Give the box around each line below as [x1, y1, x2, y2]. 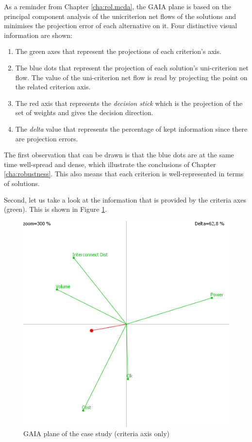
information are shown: [4, 30, 72, 40]
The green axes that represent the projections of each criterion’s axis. [15, 46, 221, 56]
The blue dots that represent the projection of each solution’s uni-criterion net [15, 62, 249, 72]
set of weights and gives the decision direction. [15, 107, 153, 118]
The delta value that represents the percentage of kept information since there [15, 123, 248, 134]
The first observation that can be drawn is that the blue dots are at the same [4, 150, 234, 160]
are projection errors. [15, 133, 78, 143]
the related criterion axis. [15, 82, 91, 92]
